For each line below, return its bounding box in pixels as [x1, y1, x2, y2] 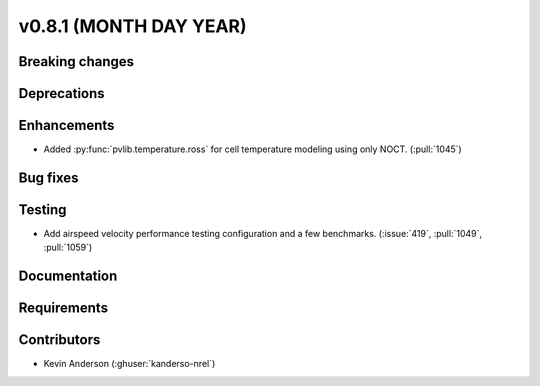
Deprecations [18, 85, 105, 102]
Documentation [18, 268, 118, 285]
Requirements [18, 300, 109, 317]
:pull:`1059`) [43, 241, 93, 254]
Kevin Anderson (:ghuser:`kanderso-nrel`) [43, 358, 216, 370]
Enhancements [18, 117, 115, 134]
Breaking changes [18, 53, 135, 70]
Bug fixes [18, 169, 79, 186]
